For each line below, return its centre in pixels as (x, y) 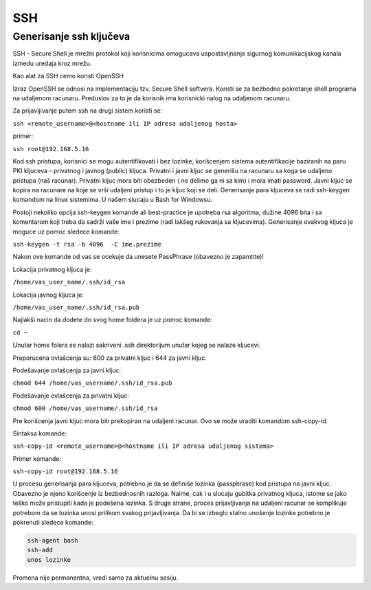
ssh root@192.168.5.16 (51, 149)
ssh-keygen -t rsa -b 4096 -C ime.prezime (87, 245)
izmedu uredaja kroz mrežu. (52, 63)
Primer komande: (37, 458)
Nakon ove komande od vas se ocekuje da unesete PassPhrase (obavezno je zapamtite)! (138, 257)
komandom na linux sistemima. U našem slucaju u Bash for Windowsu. (113, 200)
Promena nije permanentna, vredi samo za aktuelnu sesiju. (95, 578)
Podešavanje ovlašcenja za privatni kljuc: (71, 396)
